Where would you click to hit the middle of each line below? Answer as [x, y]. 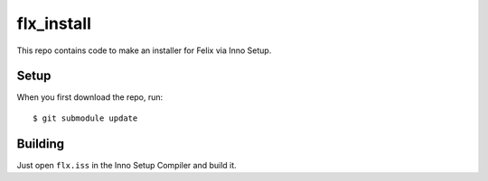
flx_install [54, 23]
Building [41, 144]
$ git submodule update [85, 118]
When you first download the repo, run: [90, 97]
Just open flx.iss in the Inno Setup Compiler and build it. [127, 165]
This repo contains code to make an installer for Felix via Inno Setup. [144, 50]
